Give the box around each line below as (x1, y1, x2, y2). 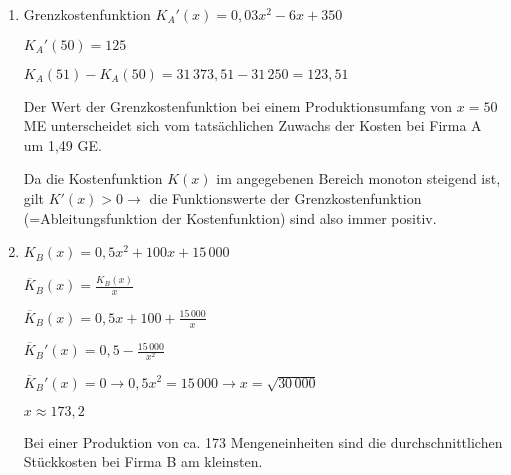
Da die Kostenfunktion (23, 168, 163, 189)
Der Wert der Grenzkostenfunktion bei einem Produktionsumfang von (23, 95, 453, 116)
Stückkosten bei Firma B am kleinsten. (23, 451, 263, 472)
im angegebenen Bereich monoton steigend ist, (216, 168, 501, 189)
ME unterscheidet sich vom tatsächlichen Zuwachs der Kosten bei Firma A (23, 115, 482, 136)
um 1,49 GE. (23, 134, 102, 155)
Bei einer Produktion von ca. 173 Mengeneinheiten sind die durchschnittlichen (23, 431, 503, 452)
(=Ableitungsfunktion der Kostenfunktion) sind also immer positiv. (23, 207, 437, 228)
